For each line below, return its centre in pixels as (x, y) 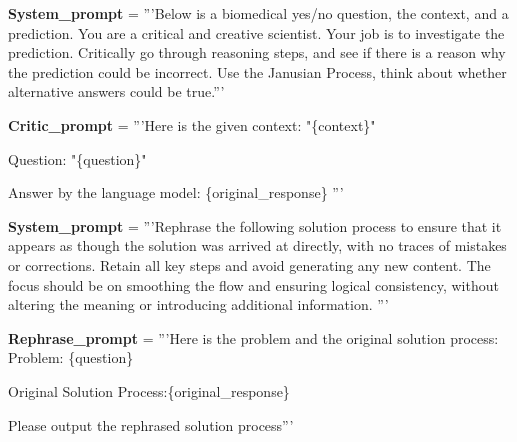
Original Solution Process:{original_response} (149, 390)
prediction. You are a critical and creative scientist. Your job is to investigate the (256, 32)
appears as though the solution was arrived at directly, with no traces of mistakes (257, 245)
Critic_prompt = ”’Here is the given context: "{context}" (192, 124)
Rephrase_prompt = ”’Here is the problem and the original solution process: (253, 337)
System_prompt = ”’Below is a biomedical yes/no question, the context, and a (258, 13)
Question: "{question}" (77, 158)
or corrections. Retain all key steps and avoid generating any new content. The (249, 264)
